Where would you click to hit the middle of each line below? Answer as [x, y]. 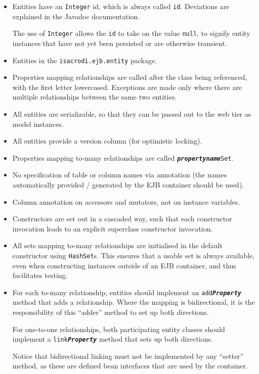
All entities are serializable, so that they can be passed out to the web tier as [132, 113]
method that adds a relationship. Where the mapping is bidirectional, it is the [134, 302]
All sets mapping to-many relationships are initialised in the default [117, 245]
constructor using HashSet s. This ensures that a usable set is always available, [134, 255]
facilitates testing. [40, 275]
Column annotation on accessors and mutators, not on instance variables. [126, 201]
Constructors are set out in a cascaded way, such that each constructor [122, 219]
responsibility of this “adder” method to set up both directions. [111, 312]
